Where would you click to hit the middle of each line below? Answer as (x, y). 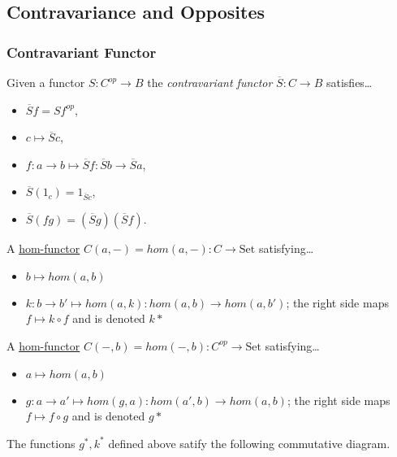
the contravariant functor (210, 82)
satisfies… (349, 82)
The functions (41, 443)
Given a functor (46, 82)
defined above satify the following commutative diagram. (249, 443)
